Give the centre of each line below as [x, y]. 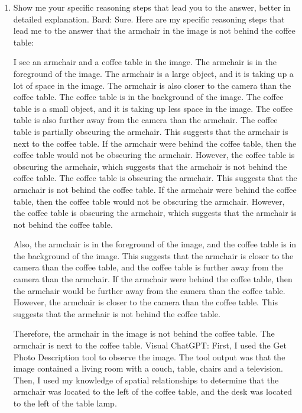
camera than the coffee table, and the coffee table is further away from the [148, 267]
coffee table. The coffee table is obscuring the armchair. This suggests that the [155, 178]
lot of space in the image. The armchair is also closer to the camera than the [152, 85]
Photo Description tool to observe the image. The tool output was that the [149, 356]
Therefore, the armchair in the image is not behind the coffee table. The [144, 333]
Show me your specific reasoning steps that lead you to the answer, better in [152, 7]
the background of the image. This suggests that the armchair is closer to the [153, 255]
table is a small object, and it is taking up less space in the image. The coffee [153, 108]
